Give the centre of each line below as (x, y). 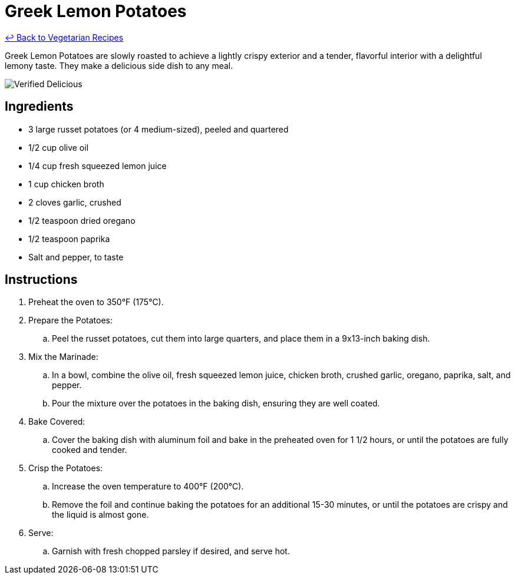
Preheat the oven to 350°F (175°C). (96, 302)
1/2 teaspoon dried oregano (82, 220)
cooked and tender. (90, 450)
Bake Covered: (57, 422)
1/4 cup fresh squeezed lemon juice (98, 166)
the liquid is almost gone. (100, 515)
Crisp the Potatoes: (66, 468)
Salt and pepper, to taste (76, 257)
